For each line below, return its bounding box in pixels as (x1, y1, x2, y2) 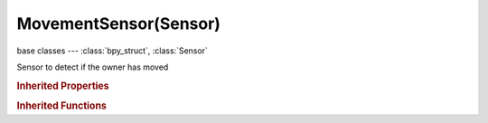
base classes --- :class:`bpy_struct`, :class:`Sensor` (16, 45, 208, 56)
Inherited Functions (16, 99, 108, 112)
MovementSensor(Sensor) (16, 14, 221, 33)
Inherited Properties (16, 80, 110, 92)
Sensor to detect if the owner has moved (16, 61, 169, 72)
